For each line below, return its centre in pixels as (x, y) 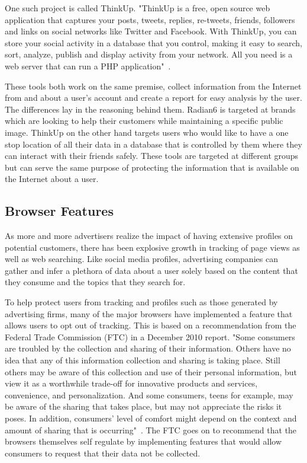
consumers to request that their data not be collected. (103, 453)
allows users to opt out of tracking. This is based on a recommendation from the (151, 325)
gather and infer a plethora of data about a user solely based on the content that (151, 270)
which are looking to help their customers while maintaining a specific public (144, 121)
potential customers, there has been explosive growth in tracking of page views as (152, 247)
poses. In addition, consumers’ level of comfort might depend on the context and (151, 418)
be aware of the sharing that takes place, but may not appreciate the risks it (143, 406)
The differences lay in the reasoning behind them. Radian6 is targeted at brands (150, 109)
